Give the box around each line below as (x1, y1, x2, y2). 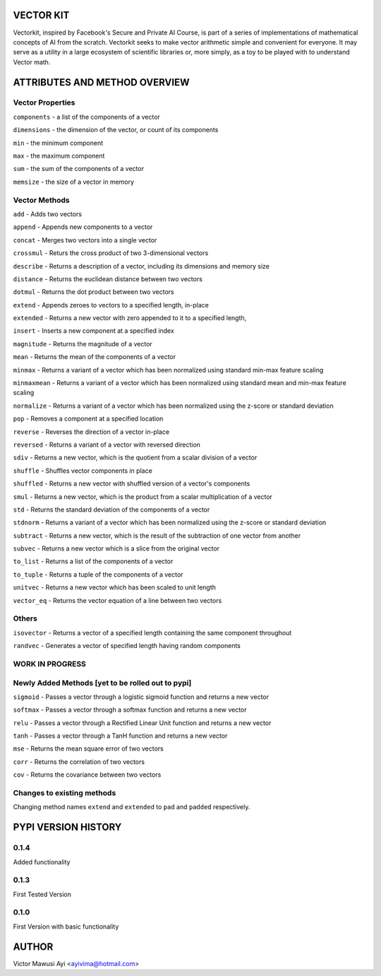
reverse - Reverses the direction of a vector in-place (13, 428, 169, 436)
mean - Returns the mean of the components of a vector (13, 353, 176, 361)
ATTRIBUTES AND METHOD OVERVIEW (13, 76, 190, 88)
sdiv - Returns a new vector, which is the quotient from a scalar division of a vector (13, 453, 258, 462)
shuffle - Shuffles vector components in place (13, 466, 153, 475)
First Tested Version (13, 890, 72, 898)
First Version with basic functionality (13, 922, 119, 931)
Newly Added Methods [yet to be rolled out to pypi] (13, 678, 192, 688)
